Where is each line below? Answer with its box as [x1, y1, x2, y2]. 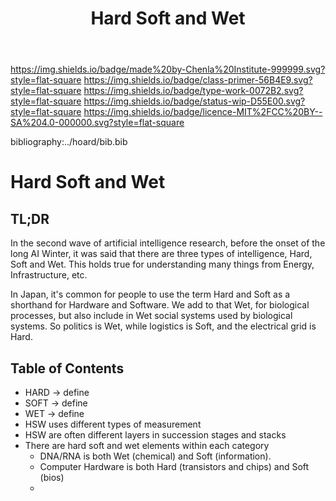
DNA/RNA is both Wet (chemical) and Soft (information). [39, 450, 272, 462]
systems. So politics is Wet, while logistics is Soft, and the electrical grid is [10, 320, 317, 332]
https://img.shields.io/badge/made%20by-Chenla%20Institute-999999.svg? [10, 63, 326, 76]
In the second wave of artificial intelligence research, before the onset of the [10, 237, 326, 249]
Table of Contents [10, 360, 125, 377]
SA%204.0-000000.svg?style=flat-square [10, 117, 185, 129]
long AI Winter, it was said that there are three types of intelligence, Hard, [10, 248, 313, 260]
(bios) [39, 472, 65, 483]
